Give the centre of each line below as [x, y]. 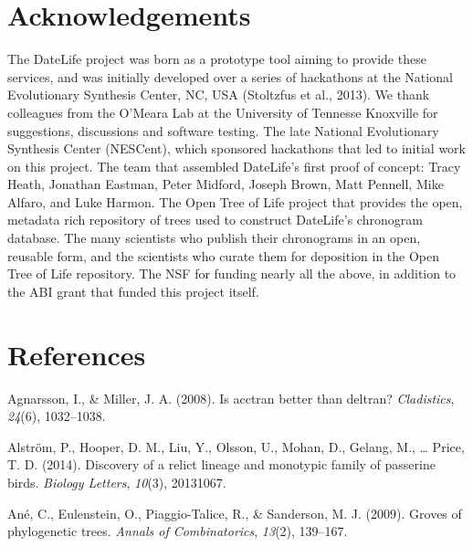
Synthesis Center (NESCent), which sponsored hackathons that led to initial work [236, 148]
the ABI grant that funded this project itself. [133, 291]
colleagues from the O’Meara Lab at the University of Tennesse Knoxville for [223, 112]
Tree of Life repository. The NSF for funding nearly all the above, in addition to [232, 273]
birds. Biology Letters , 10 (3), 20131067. [117, 482]
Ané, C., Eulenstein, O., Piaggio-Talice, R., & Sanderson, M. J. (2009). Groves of [235, 513]
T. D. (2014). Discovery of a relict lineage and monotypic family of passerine [221, 464]
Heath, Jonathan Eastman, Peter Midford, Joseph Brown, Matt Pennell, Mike [226, 184]
